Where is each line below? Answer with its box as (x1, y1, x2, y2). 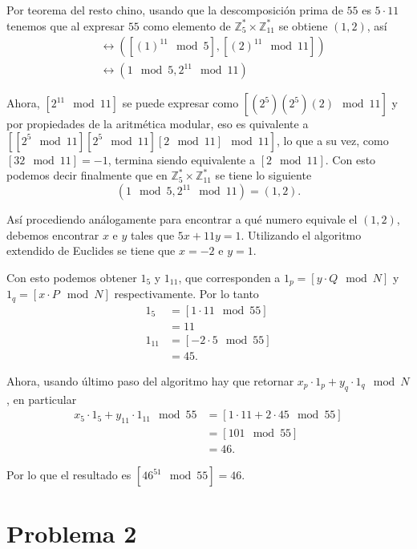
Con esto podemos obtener (6, 268, 137, 285)
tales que (131, 226, 175, 243)
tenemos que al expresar (6, 17, 125, 34)
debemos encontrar (6, 226, 99, 243)
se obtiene (278, 17, 328, 34)
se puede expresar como (122, 95, 239, 111)
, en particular (6, 390, 77, 407)
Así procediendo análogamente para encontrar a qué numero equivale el (6, 211, 358, 228)
